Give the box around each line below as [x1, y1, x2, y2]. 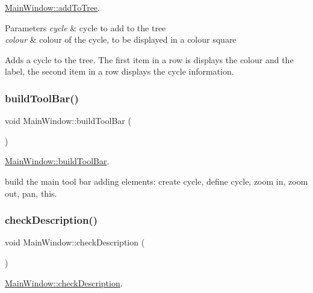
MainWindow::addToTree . [5, 1, 100, 13]
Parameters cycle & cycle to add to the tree [5, 21, 166, 34]
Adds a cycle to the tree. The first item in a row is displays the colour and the [5, 53, 294, 66]
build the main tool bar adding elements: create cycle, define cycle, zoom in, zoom [5, 174, 308, 187]
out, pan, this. [5, 187, 57, 199]
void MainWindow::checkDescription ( [5, 236, 145, 248]
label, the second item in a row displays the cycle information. [5, 65, 234, 78]
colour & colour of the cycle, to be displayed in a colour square [5, 33, 237, 46]
